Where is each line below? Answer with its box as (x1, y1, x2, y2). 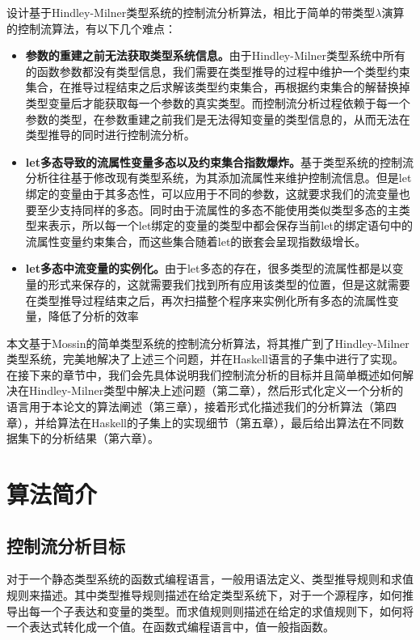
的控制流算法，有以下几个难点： (6, 19, 176, 36)
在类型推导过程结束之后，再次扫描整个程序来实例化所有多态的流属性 (25, 291, 388, 308)
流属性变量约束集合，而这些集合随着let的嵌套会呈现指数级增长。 (25, 232, 367, 249)
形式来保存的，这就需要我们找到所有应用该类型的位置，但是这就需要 (48, 275, 410, 292)
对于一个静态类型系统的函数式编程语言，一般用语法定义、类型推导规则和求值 (6, 570, 414, 587)
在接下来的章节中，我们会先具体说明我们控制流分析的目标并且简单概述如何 (6, 366, 402, 383)
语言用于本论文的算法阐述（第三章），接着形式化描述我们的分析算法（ (6, 398, 374, 415)
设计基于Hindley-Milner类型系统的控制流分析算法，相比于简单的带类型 (6, 4, 376, 20)
